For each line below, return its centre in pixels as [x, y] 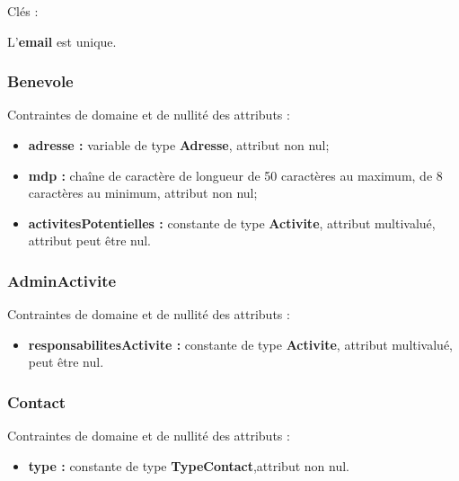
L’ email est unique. [62, 41]
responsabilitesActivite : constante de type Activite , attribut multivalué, [241, 344]
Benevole [40, 81]
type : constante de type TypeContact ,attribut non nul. [189, 465]
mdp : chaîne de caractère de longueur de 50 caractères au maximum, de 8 [235, 175]
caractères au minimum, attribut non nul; [143, 193]
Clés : [23, 11]
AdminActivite [62, 280]
